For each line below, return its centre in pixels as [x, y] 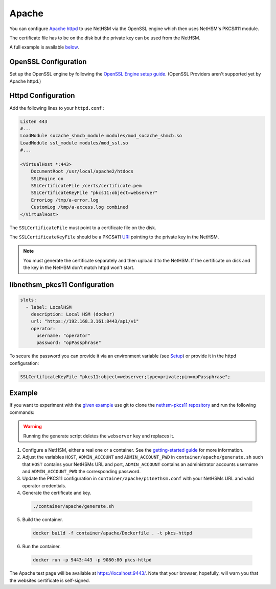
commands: [22, 412]
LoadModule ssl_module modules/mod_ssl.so [74, 143]
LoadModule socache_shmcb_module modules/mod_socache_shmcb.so [101, 136]
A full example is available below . [44, 47]
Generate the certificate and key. [57, 493]
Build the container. [43, 520]
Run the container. [41, 547]
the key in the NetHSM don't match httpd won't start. [79, 267]
